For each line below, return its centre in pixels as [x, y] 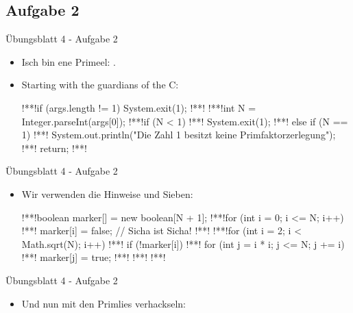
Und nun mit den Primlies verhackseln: [104, 303]
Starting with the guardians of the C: [100, 85]
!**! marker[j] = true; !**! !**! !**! [94, 257]
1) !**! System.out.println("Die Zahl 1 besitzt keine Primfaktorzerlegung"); [179, 135]
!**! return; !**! [54, 148]
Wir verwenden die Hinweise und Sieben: [107, 193]
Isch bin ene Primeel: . [69, 61]
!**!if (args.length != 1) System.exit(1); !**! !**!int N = [139, 107]
